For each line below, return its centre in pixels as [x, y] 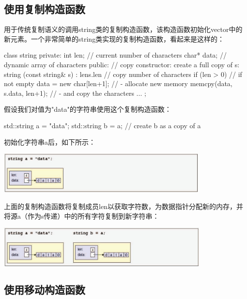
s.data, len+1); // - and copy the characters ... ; [75, 93]
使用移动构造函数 [45, 289]
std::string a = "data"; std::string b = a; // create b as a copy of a [102, 125]
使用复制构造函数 [45, 9]
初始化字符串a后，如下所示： [50, 142]
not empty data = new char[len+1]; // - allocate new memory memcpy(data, [118, 83]
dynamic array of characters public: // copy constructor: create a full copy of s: [122, 64]
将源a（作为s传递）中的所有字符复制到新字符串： [82, 216]
